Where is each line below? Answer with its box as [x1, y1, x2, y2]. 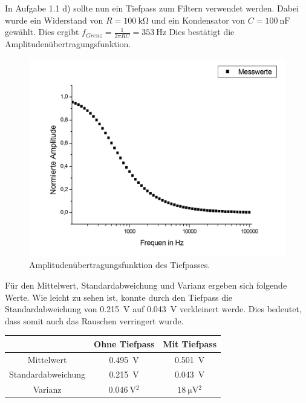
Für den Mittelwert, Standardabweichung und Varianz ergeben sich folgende [5, 278, 287, 291]
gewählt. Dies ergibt [5, 25, 79, 38]
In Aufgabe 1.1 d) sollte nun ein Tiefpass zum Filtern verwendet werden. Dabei [5, 2, 299, 14]
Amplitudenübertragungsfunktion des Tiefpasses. [29, 258, 210, 271]
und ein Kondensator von [151, 13, 246, 26]
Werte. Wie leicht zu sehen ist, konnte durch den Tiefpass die [5, 290, 233, 303]
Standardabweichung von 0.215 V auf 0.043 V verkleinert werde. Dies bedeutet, [5, 303, 302, 315]
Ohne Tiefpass [94, 337, 155, 350]
